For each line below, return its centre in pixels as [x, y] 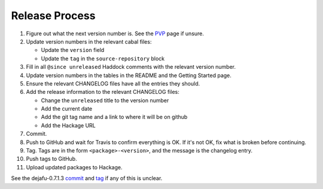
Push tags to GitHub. [51, 159]
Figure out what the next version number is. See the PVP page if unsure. [115, 33]
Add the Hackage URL [68, 125]
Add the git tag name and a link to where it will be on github [114, 117]
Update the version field [73, 50]
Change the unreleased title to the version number [105, 100]
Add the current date [67, 109]
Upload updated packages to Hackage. [74, 167]
